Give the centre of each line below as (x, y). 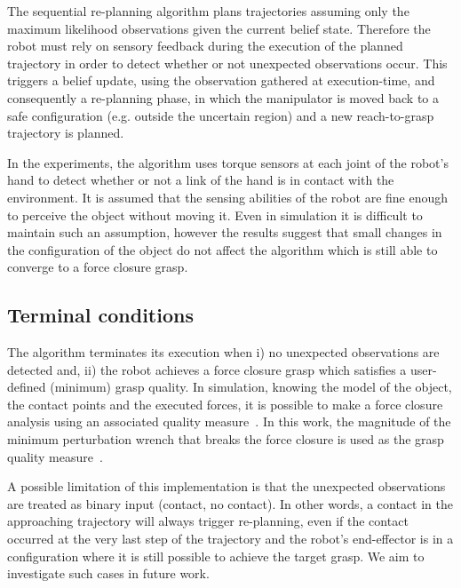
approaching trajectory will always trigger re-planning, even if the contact (208, 521)
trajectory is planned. (66, 133)
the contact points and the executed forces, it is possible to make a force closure (225, 404)
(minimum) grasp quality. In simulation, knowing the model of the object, (251, 387)
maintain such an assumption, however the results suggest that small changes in (225, 232)
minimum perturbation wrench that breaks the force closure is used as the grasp (226, 439)
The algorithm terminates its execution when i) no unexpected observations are (223, 352)
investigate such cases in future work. (108, 573)
